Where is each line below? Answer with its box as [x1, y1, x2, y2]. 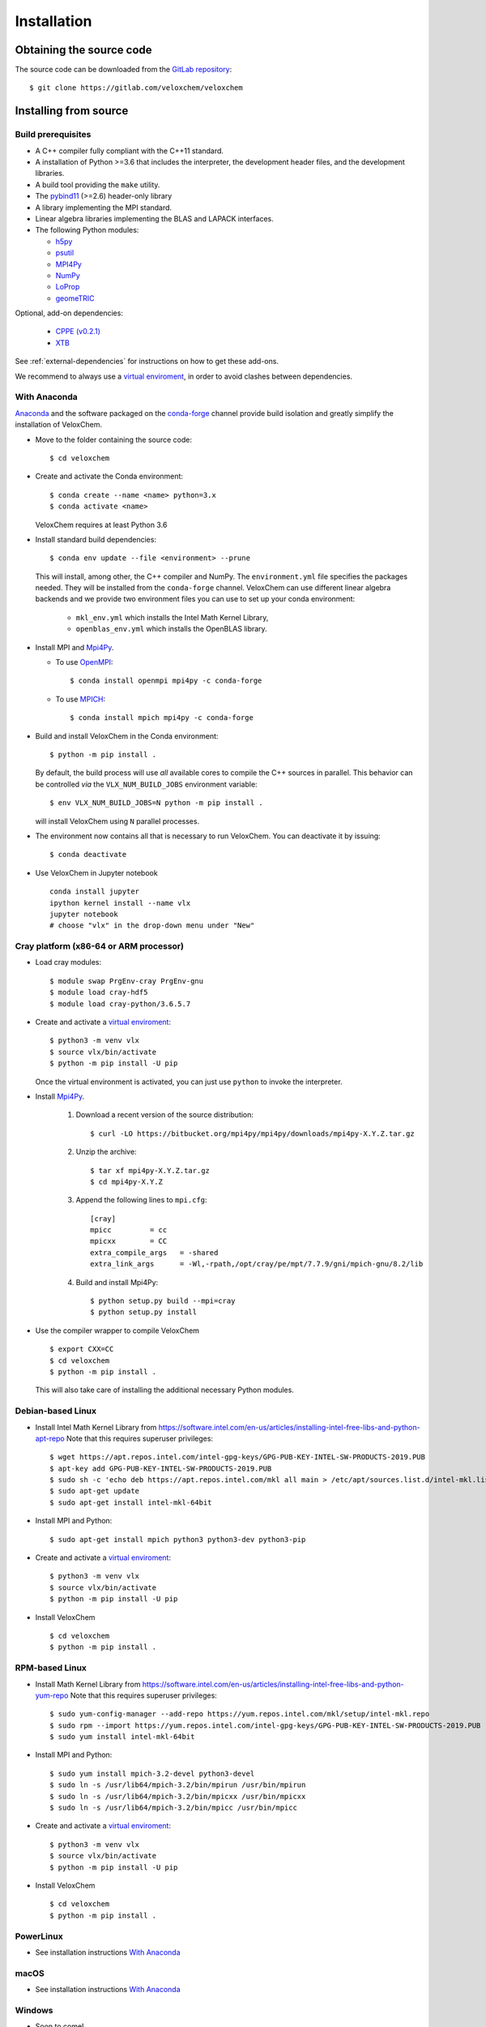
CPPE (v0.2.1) [55, 327, 101, 336]
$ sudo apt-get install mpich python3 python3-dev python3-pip [49, 1535, 306, 1544]
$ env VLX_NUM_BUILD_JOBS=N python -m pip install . [49, 799, 263, 808]
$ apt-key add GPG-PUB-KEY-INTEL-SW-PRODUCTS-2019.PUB [49, 1463, 272, 1473]
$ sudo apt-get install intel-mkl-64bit [49, 1498, 212, 1507]
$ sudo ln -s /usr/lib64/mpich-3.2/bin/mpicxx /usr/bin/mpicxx [49, 1792, 306, 1801]
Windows [15, 2004, 53, 2016]
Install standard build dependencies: [35, 534, 157, 544]
